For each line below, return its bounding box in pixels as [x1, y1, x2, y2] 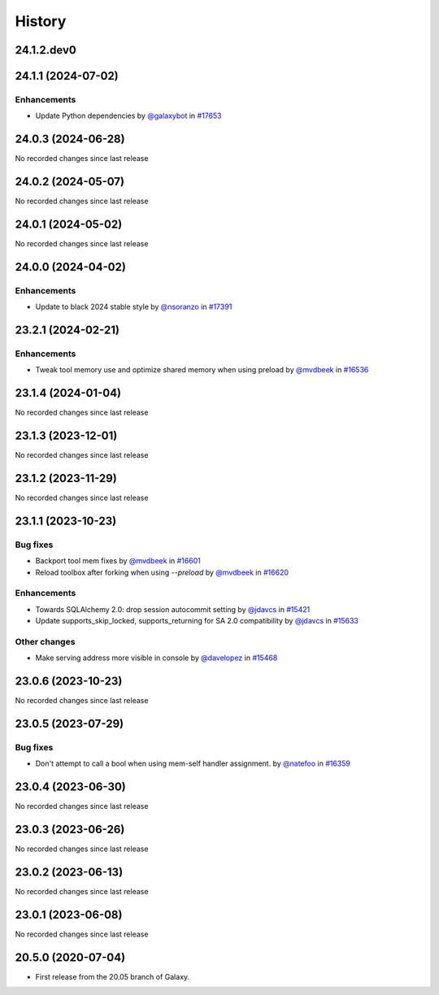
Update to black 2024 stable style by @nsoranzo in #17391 [35, 302, 233, 312]
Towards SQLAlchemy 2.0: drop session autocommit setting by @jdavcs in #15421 [35, 604, 311, 614]
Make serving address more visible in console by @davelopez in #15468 [35, 653, 278, 663]
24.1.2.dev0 [15, 43, 76, 57]
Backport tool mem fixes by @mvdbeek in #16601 [35, 556, 201, 566]
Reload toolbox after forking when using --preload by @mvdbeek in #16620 [35, 567, 289, 577]
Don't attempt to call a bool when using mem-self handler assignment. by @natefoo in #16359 [35, 758, 351, 768]
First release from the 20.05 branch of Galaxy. [35, 971, 190, 981]
